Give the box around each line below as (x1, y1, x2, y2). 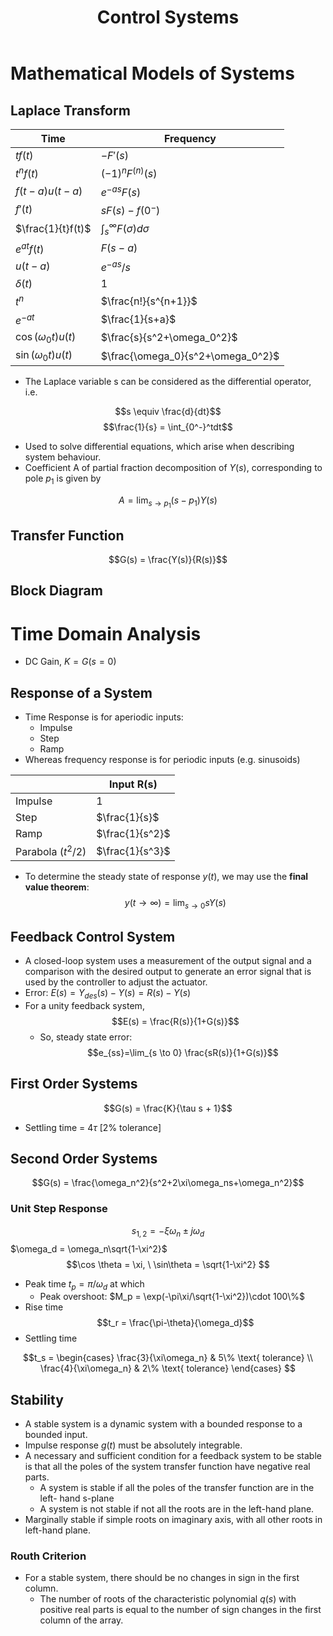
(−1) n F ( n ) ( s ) (100, 165, 158, 181)
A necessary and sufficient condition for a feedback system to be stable (24, 1450, 322, 1462)
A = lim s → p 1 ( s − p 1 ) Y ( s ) (118, 494, 218, 510)
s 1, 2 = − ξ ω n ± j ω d (131, 1224, 205, 1239)
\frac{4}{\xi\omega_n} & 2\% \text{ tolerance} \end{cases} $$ (40, 1362, 296, 1375)
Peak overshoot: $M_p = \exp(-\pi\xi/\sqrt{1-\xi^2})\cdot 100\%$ (39, 1291, 305, 1303)
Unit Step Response (10, 1202, 108, 1216)
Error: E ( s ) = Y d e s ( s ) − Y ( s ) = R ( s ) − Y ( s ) (24, 987, 192, 1001)
